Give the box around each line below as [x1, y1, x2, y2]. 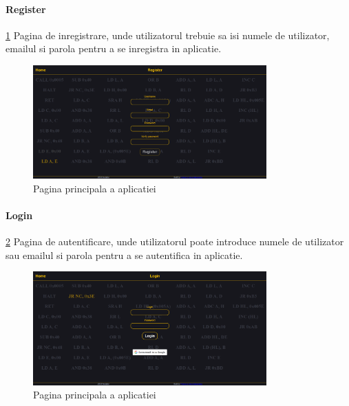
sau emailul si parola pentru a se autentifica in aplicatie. [6, 247, 243, 262]
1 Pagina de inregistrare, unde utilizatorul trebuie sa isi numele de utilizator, [6, 27, 330, 42]
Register [6, 1, 46, 16]
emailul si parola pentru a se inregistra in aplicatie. [6, 41, 222, 56]
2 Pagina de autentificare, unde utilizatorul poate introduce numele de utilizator [6, 234, 344, 249]
